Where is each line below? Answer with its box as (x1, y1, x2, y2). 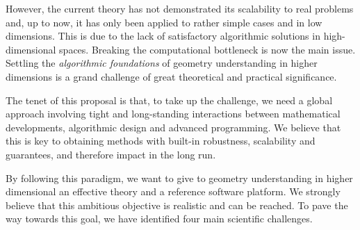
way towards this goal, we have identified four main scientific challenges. (6, 211, 313, 226)
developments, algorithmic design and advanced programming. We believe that (6, 120, 341, 134)
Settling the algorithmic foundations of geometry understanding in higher (6, 56, 318, 70)
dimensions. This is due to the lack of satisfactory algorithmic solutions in (6, 28, 320, 43)
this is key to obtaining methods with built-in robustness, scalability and (6, 133, 316, 148)
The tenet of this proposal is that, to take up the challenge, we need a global (6, 92, 333, 107)
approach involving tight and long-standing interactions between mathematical (6, 106, 341, 121)
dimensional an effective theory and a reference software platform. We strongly (6, 184, 341, 199)
